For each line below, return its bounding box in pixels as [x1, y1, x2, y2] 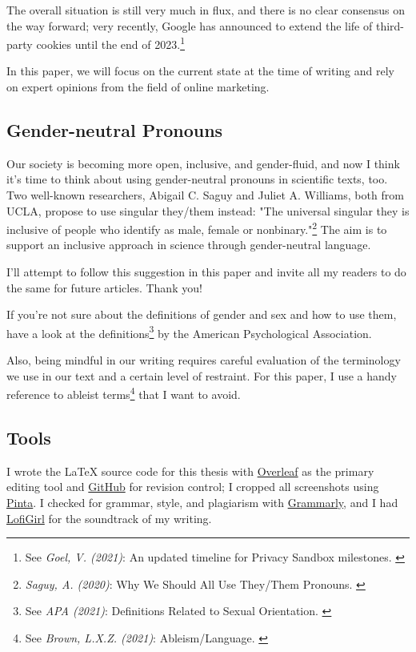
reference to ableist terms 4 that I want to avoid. [6, 384, 241, 402]
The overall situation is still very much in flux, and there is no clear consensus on [6, 2, 406, 18]
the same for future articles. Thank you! [6, 279, 202, 296]
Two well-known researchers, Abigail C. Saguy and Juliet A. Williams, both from [6, 187, 404, 203]
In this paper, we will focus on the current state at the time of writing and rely [6, 62, 394, 79]
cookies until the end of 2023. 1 [36, 34, 185, 52]
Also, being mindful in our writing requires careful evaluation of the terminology [6, 352, 401, 368]
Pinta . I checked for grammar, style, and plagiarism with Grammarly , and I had [6, 493, 398, 510]
